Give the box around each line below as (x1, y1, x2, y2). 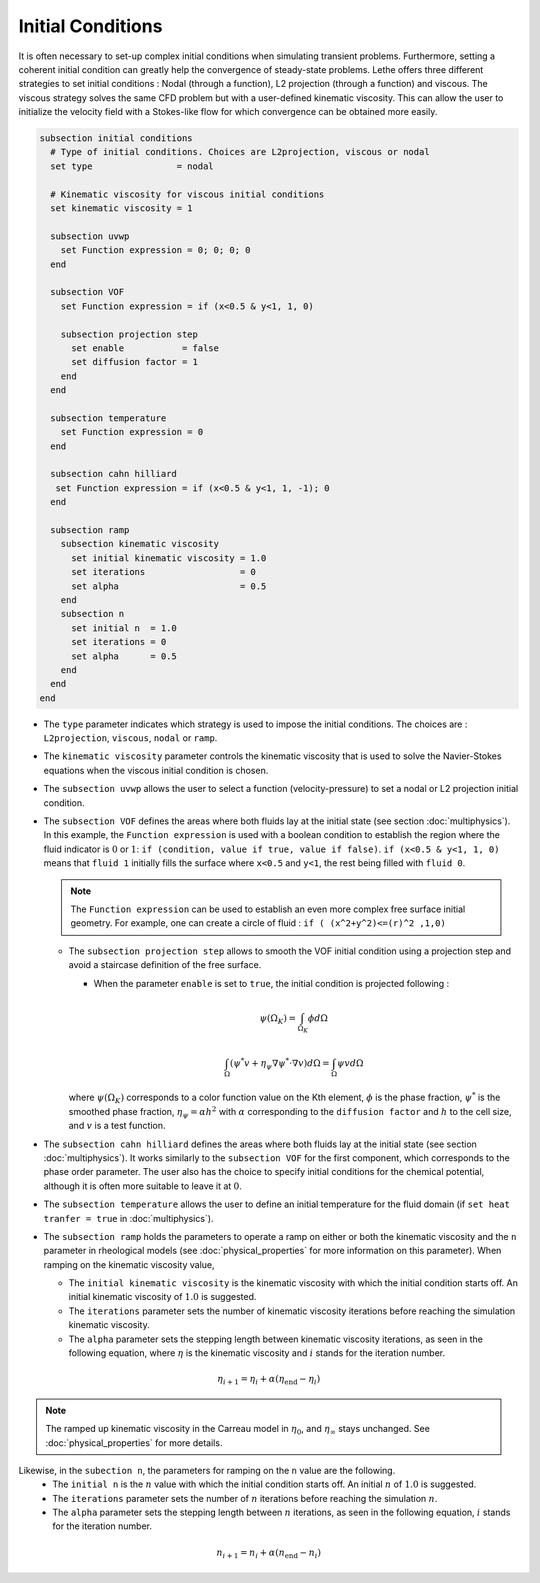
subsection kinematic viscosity (60, 538, 220, 550)
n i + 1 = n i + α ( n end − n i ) (216, 1546, 322, 1560)
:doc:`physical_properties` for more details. (45, 1436, 223, 1449)
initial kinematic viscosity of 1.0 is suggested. (68, 1291, 257, 1303)
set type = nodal (50, 160, 214, 172)
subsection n (60, 608, 125, 620)
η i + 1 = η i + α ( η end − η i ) (216, 1373, 321, 1387)
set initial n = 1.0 (71, 622, 177, 634)
